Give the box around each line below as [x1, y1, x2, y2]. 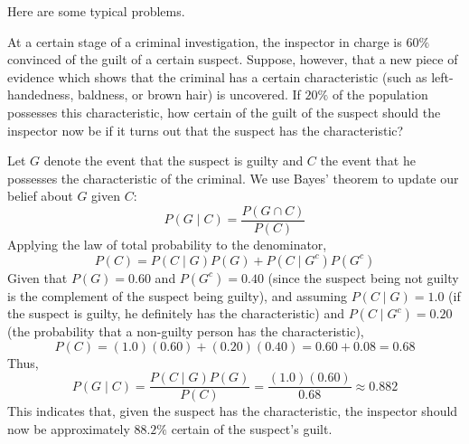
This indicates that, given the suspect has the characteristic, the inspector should [7, 401, 458, 420]
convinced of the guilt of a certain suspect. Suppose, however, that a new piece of [7, 50, 458, 69]
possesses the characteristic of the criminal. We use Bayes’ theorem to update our [7, 168, 459, 187]
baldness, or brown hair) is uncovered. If [77, 85, 301, 104]
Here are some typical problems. [7, 2, 185, 20]
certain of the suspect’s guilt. [171, 420, 333, 439]
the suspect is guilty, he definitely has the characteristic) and [7, 304, 345, 323]
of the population [332, 85, 428, 104]
